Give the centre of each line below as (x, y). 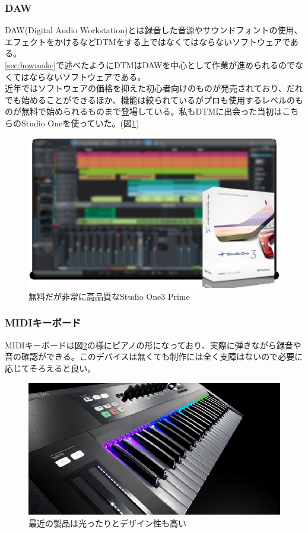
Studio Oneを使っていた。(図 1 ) (80, 123)
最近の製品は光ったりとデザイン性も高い (107, 523)
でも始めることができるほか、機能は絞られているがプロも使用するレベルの (150, 99)
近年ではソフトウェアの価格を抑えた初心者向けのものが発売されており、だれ (154, 88)
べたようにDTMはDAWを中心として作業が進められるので (184, 65)
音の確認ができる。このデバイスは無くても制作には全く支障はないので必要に (154, 356)
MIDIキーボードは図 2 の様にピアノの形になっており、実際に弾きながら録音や (153, 345)
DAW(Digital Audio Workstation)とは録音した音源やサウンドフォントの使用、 (154, 30)
